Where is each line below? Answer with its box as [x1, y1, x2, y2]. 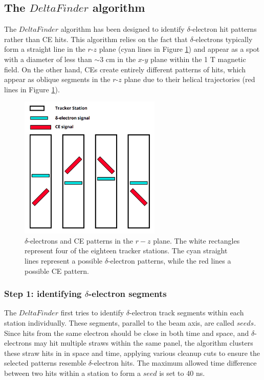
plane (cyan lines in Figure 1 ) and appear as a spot [99, 44, 260, 54]
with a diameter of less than [4, 53, 92, 64]
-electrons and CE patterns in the [28, 235, 133, 246]
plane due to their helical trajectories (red [124, 74, 255, 85]
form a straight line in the [4, 44, 85, 54]
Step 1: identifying [4, 287, 82, 300]
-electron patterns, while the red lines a [107, 255, 231, 266]
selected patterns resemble [4, 357, 86, 368]
